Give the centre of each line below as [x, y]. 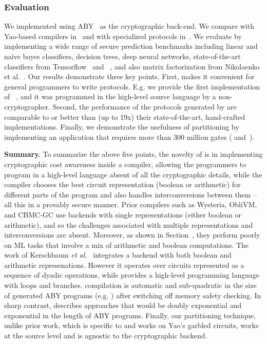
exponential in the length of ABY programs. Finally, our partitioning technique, [130, 315]
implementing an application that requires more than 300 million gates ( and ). [129, 137]
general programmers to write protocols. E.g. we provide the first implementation [132, 86]
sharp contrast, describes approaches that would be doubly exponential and [123, 305]
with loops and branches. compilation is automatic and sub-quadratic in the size [130, 285]
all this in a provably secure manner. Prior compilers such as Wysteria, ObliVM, [131, 204]
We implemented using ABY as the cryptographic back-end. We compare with [129, 26]
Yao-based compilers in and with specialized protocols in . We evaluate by [123, 36]
